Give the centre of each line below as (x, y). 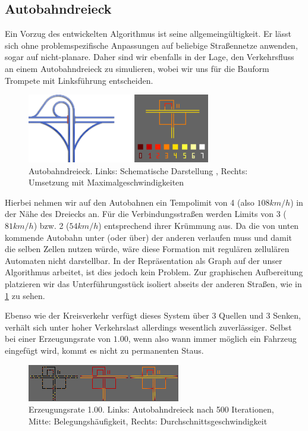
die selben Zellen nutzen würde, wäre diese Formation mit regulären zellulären (147, 249)
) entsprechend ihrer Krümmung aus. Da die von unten (199, 226)
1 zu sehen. (25, 295)
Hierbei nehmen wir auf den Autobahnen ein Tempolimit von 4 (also (130, 202)
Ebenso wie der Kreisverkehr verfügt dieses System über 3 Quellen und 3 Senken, (153, 315)
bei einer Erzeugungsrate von (58, 339)
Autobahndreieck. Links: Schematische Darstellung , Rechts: (138, 170)
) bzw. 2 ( (51, 226)
